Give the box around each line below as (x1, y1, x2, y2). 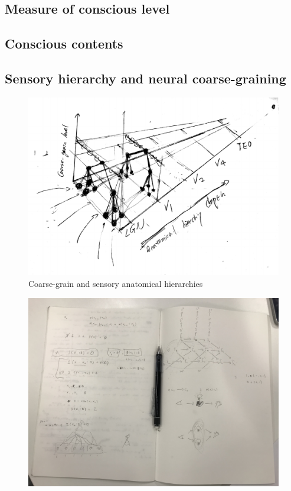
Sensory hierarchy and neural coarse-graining (5, 69, 286, 87)
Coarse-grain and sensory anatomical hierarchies (28, 277, 203, 289)
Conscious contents (5, 34, 123, 53)
